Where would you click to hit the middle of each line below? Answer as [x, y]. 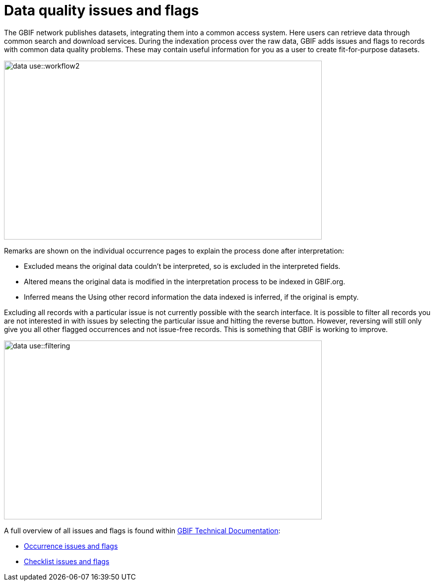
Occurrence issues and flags [71, 546]
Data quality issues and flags [102, 10]
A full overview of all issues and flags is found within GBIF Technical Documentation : [142, 530]
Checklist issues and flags [67, 561]
